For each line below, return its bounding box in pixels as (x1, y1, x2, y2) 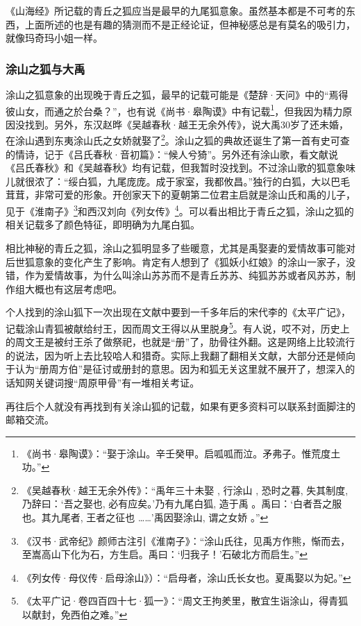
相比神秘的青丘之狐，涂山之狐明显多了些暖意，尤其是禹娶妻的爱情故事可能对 (6, 240, 355, 255)
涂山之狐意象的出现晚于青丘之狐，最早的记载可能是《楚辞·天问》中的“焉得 (6, 87, 349, 101)
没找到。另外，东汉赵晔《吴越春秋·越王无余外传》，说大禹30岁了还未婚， (15, 117, 349, 131)
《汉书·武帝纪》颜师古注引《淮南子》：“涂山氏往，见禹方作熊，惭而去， (22, 533, 351, 548)
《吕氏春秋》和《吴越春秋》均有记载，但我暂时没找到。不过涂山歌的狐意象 (6, 160, 346, 175)
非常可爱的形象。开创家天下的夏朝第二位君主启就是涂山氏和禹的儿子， (34, 187, 355, 202)
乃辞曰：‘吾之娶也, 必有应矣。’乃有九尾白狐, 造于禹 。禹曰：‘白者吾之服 (22, 496, 342, 511)
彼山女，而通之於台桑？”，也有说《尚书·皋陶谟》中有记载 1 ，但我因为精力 (6, 101, 343, 118)
